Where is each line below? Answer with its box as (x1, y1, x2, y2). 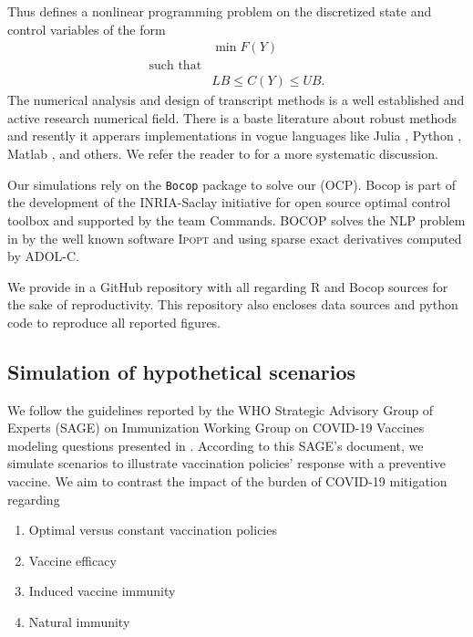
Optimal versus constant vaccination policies (28, 520, 277, 539)
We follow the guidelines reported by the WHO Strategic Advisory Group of (7, 400, 434, 419)
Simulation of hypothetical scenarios (7, 357, 356, 385)
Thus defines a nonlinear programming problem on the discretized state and (7, 2, 432, 20)
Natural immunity (28, 612, 130, 632)
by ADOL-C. (7, 246, 79, 266)
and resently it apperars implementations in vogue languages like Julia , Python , (7, 126, 462, 145)
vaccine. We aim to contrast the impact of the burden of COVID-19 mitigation (7, 472, 447, 491)
